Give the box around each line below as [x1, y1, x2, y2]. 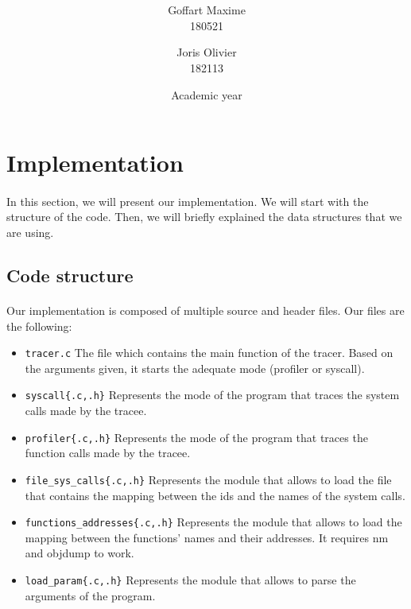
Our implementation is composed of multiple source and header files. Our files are [6, 302, 405, 319]
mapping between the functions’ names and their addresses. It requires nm [25, 529, 389, 545]
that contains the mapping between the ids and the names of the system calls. [25, 487, 405, 503]
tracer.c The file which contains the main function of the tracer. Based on [25, 344, 394, 361]
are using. [6, 224, 54, 241]
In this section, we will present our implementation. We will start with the [6, 192, 369, 209]
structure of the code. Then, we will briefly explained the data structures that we [6, 208, 402, 225]
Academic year [171, 86, 242, 103]
